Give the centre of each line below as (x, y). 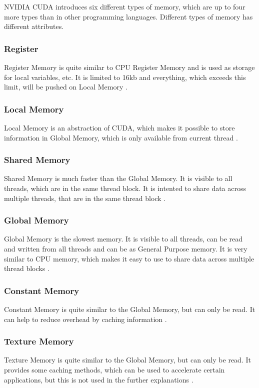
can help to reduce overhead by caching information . (85, 319)
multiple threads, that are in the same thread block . (85, 198)
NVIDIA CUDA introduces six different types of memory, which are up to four (125, 6)
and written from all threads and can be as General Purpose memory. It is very (126, 248)
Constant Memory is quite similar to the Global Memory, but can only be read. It (130, 309)
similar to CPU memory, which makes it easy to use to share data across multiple (129, 258)
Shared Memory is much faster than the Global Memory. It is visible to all (118, 178)
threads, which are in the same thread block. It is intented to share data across (125, 188)
